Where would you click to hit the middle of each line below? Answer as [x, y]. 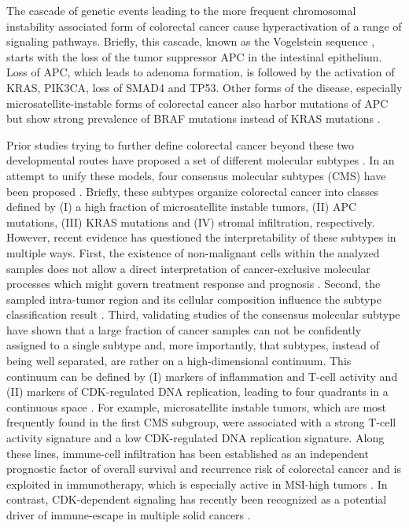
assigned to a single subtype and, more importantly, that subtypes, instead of [193, 345]
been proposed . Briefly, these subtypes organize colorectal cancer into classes [193, 191]
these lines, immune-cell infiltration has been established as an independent [188, 453]
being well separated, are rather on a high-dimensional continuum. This [179, 361]
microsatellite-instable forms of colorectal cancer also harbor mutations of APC [197, 103]
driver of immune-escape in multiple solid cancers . [129, 515]
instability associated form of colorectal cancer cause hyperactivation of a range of [204, 26]
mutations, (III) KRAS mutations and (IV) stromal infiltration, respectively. [191, 222]
